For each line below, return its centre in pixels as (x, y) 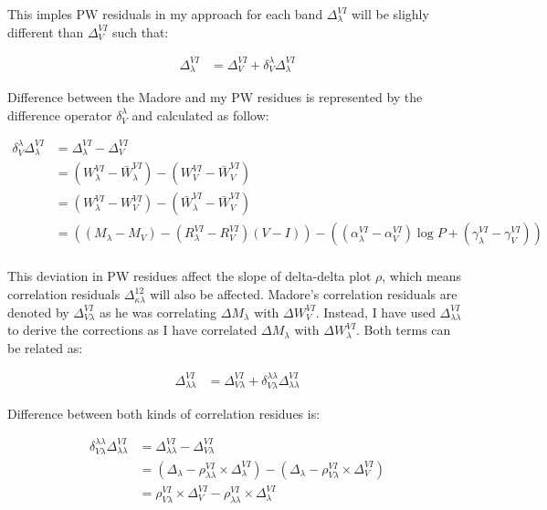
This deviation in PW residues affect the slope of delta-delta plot (189, 276)
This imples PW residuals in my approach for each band (165, 14)
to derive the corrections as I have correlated (132, 330)
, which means (422, 276)
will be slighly (390, 14)
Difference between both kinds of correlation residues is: (164, 413)
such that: (141, 31)
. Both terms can (404, 330)
